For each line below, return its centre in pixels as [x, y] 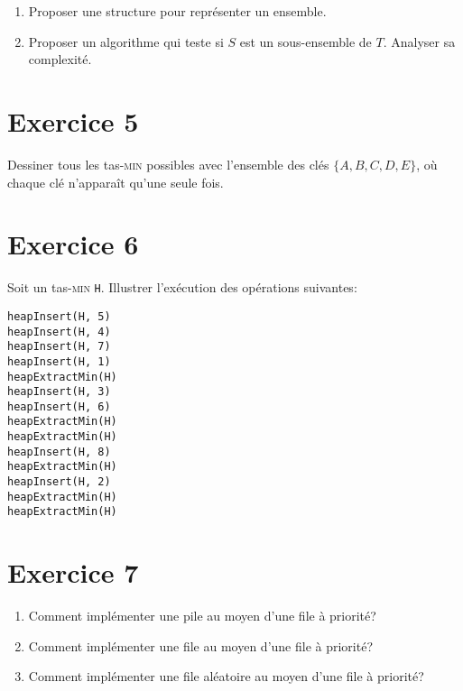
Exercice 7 [73, 572]
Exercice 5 [73, 120]
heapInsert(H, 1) [59, 361]
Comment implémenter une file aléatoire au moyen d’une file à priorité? [226, 676]
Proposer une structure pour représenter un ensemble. [177, 11]
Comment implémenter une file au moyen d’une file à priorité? [201, 645]
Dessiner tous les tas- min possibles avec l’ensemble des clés [168, 164]
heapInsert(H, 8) [59, 451]
